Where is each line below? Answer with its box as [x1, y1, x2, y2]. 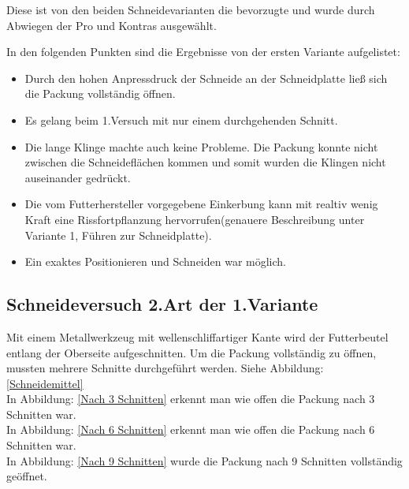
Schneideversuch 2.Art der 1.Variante [6, 292, 318, 316]
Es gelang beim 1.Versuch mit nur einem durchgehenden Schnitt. [24, 111, 338, 128]
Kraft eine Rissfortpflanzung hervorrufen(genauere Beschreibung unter [24, 211, 365, 227]
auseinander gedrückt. [24, 169, 131, 185]
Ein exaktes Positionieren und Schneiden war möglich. [24, 253, 286, 270]
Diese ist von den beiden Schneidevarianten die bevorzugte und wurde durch [6, 2, 375, 17]
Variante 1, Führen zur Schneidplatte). [24, 226, 212, 243]
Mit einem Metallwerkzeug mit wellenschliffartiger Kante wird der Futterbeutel [6, 328, 389, 345]
